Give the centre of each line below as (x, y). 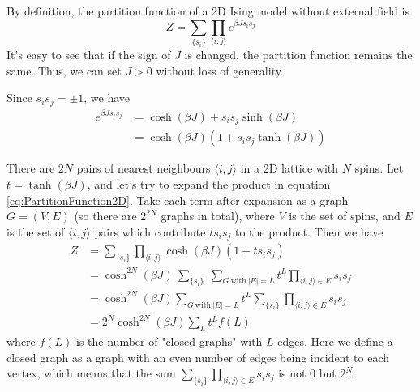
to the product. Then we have (309, 231)
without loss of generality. (220, 70)
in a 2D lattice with (289, 168)
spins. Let (379, 168)
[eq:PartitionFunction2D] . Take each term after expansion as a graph (178, 200)
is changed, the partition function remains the (298, 55)
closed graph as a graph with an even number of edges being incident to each (198, 357)
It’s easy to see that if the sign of (89, 55)
